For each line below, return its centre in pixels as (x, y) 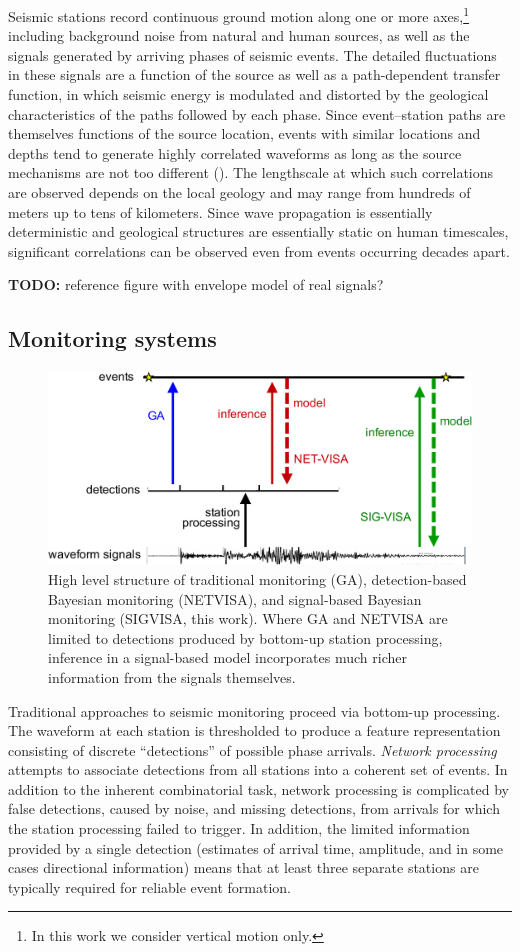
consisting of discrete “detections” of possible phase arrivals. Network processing (252, 749)
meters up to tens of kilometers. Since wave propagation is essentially (220, 211)
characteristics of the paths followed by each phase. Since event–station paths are (257, 113)
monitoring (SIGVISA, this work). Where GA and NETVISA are (248, 618)
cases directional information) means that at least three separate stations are (243, 867)
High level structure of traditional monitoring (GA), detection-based (257, 578)
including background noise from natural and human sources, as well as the (239, 35)
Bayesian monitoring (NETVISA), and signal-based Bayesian (235, 598)
